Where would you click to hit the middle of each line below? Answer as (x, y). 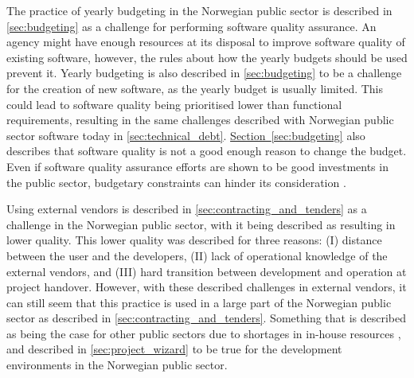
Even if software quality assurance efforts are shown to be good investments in (197, 166)
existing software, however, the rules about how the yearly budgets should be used (207, 57)
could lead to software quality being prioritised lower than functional (174, 104)
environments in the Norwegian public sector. (117, 365)
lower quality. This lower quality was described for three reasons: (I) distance (194, 240)
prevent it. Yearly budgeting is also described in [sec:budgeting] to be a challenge (204, 73)
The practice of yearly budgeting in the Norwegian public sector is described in (199, 10)
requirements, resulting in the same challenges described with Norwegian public (200, 120)
